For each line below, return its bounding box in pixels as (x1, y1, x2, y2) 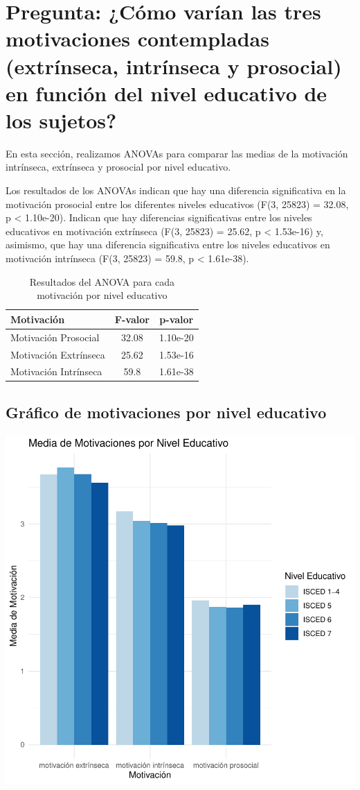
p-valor (159, 311, 194, 326)
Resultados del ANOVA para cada (29, 274, 174, 289)
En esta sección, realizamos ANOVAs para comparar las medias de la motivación (6, 146, 348, 160)
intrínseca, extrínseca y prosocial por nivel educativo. (6, 160, 231, 174)
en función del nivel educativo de (6, 78, 327, 107)
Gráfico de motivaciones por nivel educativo (6, 401, 327, 422)
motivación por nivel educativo (37, 288, 168, 302)
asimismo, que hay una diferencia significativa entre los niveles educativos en (6, 237, 330, 252)
